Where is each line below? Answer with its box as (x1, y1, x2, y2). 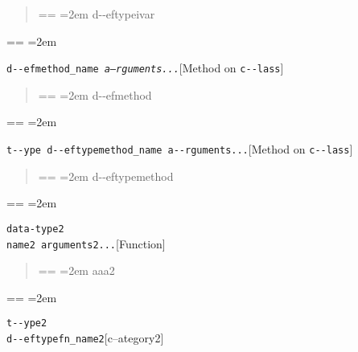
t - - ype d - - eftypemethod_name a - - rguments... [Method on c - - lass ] (6, 141, 353, 158)
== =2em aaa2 (38, 262, 115, 279)
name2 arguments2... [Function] (6, 235, 166, 252)
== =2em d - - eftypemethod (38, 167, 174, 184)
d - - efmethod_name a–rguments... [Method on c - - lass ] (6, 59, 284, 76)
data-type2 (6, 223, 64, 235)
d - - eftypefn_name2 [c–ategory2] (6, 329, 164, 346)
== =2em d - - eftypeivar (38, 6, 155, 22)
